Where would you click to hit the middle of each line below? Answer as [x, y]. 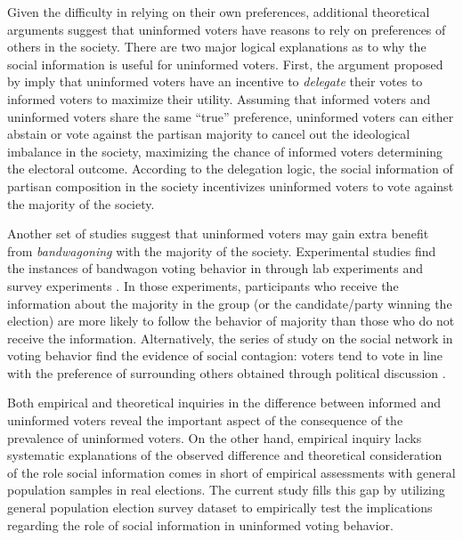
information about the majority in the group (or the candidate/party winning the [230, 303]
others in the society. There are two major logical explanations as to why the [217, 47]
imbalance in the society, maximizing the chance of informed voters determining [225, 151]
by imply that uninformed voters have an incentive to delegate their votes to [215, 81]
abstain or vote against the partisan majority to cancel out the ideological [209, 134]
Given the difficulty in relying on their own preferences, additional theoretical [219, 12]
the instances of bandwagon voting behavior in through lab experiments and [215, 268]
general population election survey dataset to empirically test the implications [220, 508]
